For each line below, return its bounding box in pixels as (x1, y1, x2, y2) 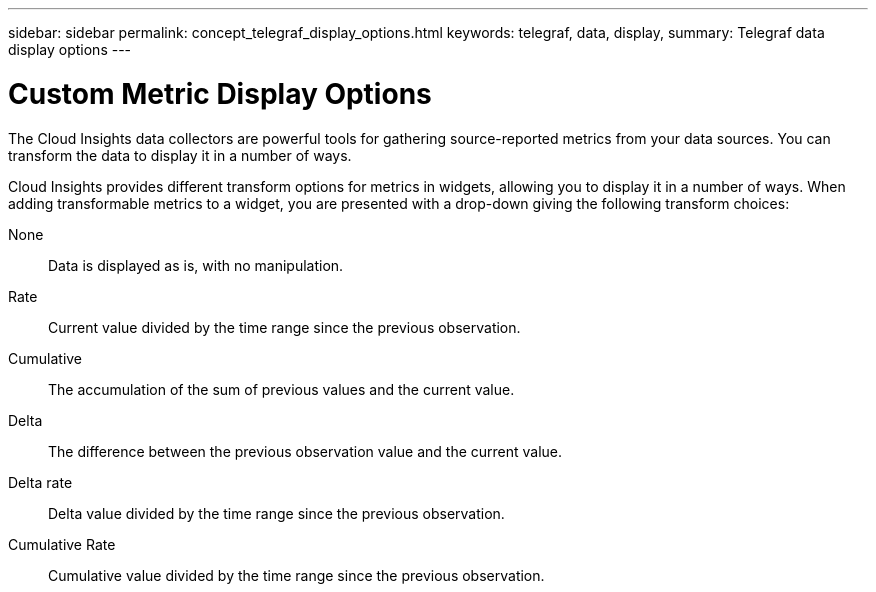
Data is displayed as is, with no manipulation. (48, 256, 344, 274)
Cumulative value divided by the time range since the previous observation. (48, 566, 545, 584)
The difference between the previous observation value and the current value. (48, 442, 563, 460)
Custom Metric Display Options (8, 76, 432, 111)
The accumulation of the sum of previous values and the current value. (48, 380, 515, 398)
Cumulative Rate (8, 535, 116, 553)
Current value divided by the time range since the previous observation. (48, 318, 521, 336)
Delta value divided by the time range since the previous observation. (48, 504, 505, 522)
